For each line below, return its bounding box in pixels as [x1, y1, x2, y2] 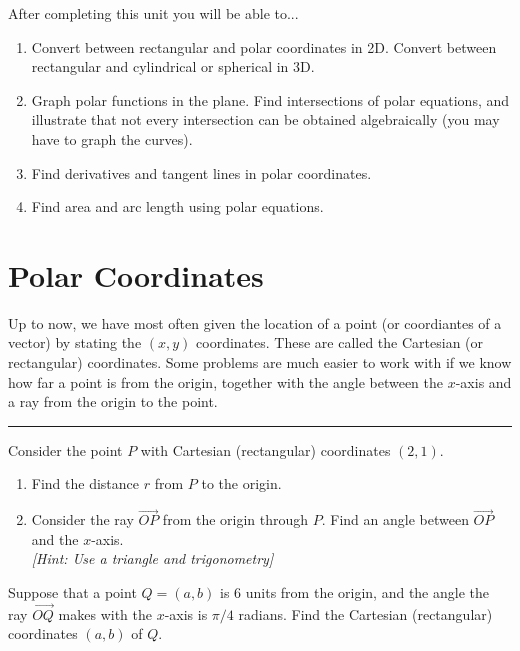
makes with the [58, 603, 152, 624]
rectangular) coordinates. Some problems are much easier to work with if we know [8, 352, 512, 373]
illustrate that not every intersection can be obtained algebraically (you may [31, 109, 500, 130]
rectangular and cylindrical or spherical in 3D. [31, 56, 315, 77]
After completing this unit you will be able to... [8, 3, 299, 23]
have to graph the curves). [31, 128, 193, 149]
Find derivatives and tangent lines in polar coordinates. [31, 162, 372, 183]
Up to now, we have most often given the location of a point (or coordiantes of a [8, 312, 502, 333]
